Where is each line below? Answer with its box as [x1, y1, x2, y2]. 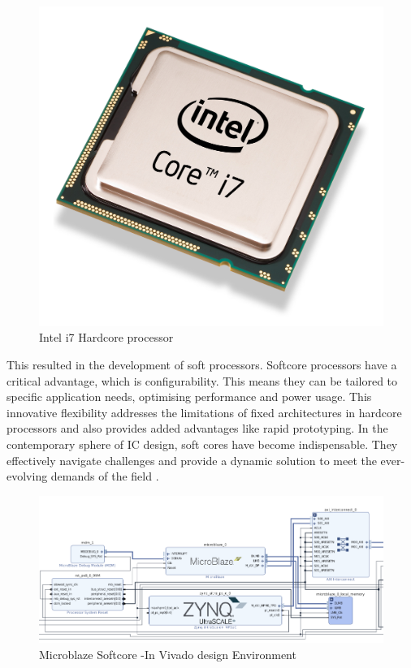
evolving [6, 468, 48, 485]
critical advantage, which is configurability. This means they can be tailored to [6, 372, 398, 389]
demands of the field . [50, 468, 159, 485]
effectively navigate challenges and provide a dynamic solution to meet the [6, 451, 377, 468]
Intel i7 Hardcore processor [39, 329, 174, 346]
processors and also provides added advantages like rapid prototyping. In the [6, 420, 388, 437]
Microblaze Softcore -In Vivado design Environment [39, 645, 296, 662]
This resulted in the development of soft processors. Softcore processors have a [6, 356, 397, 373]
